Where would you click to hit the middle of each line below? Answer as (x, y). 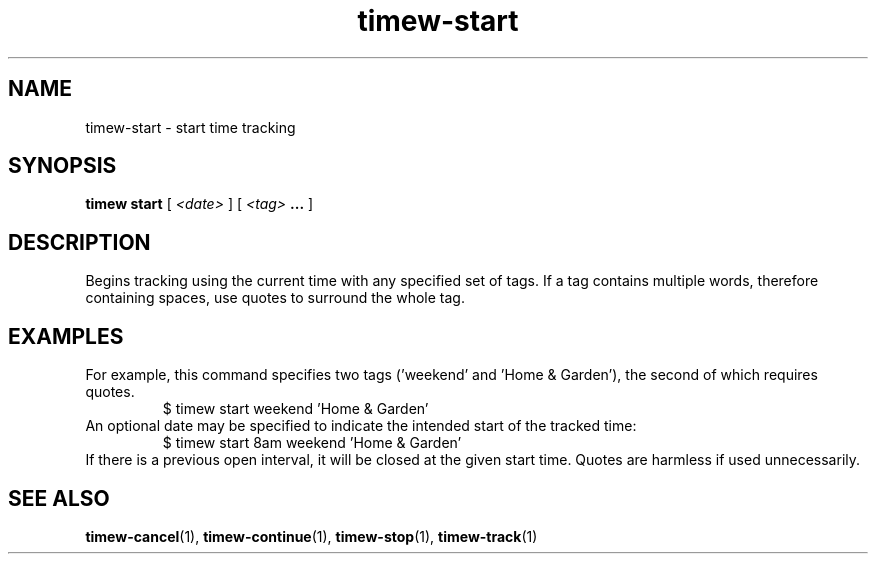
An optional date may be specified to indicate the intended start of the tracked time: (361, 426)
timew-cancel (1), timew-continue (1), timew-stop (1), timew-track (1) (311, 536)
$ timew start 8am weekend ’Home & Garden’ (312, 443)
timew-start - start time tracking (190, 127)
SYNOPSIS (62, 166)
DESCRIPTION (79, 242)
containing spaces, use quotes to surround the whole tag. (275, 298)
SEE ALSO (59, 498)
